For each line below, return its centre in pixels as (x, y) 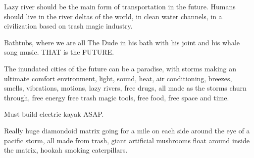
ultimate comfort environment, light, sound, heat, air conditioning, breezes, (118, 78)
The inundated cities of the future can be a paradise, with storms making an (120, 68)
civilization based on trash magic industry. (68, 26)
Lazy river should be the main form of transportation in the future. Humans (120, 6)
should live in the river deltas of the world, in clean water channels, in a (113, 16)
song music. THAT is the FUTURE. (59, 52)
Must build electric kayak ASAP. (54, 114)
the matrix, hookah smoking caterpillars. (66, 150)
